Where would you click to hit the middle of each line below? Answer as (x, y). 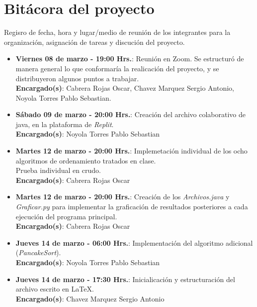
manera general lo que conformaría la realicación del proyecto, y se (117, 68)
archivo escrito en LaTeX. (55, 289)
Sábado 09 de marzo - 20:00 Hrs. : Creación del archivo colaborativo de (131, 114)
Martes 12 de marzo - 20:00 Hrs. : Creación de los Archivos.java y (123, 197)
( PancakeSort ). (38, 252)
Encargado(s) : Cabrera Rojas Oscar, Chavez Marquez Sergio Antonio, (125, 88)
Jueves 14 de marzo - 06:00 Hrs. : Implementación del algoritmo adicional (134, 242)
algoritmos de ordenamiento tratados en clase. (86, 160)
